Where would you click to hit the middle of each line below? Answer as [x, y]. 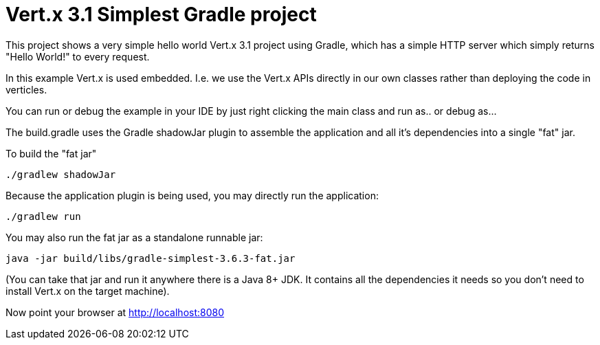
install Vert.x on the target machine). [88, 291]
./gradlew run [43, 216]
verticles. [26, 89]
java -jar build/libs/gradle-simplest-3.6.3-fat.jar [151, 258]
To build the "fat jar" [51, 153]
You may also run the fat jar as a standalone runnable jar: [134, 237]
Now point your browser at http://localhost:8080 [115, 312]
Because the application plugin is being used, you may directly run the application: [192, 195]
